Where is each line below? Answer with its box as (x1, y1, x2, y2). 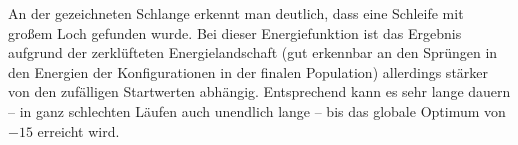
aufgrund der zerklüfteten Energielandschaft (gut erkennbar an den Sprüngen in (8, 42, 498, 63)
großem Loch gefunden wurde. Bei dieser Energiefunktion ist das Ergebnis (8, 22, 462, 43)
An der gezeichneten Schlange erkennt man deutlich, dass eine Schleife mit (8, 3, 464, 23)
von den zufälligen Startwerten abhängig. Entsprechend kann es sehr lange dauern (8, 81, 511, 102)
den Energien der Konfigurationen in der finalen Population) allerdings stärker (8, 61, 489, 82)
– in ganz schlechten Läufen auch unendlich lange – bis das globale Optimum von (8, 100, 506, 121)
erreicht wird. (37, 120, 120, 141)
